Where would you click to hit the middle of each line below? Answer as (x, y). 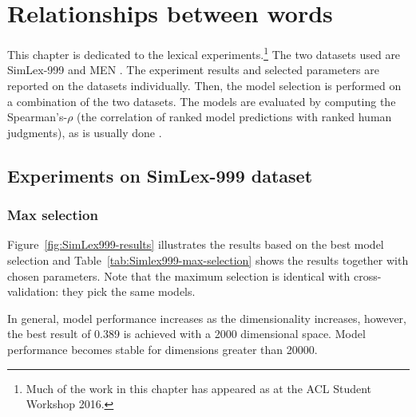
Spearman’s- (38, 117)
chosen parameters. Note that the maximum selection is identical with (179, 275)
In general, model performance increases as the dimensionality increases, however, (207, 318)
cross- (367, 275)
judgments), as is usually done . (85, 132)
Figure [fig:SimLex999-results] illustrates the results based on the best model (196, 244)
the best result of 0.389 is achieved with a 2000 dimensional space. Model (186, 334)
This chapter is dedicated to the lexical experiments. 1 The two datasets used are (204, 53)
